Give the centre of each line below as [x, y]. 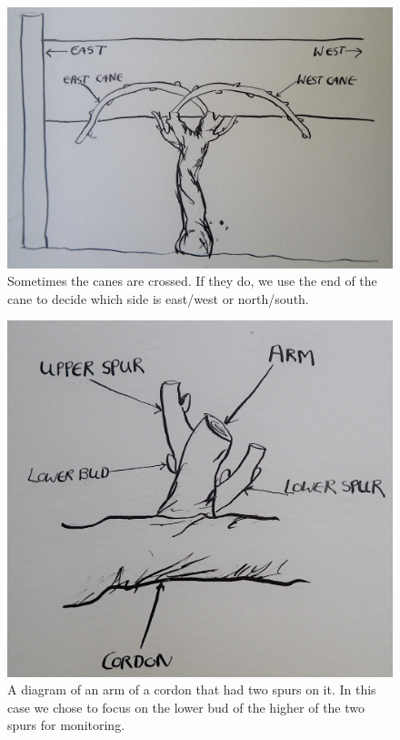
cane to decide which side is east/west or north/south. [158, 298]
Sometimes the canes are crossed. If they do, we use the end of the [192, 281]
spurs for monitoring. [66, 725]
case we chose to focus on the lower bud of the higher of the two [186, 707]
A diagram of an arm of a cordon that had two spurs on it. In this [192, 689]
